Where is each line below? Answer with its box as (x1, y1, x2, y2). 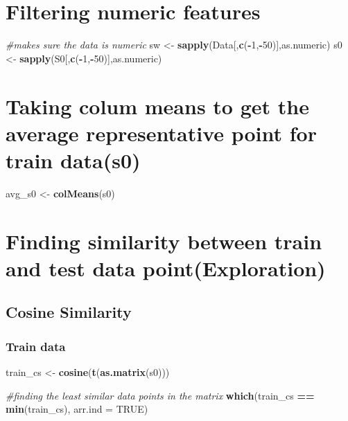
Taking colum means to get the (6, 91, 309, 120)
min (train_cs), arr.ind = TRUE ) (6, 402, 148, 416)
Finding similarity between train (6, 226, 322, 255)
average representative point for (6, 118, 317, 147)
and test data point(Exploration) (6, 253, 326, 282)
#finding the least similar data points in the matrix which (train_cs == (6, 388, 315, 402)
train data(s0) (6, 145, 141, 174)
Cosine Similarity (6, 301, 132, 323)
